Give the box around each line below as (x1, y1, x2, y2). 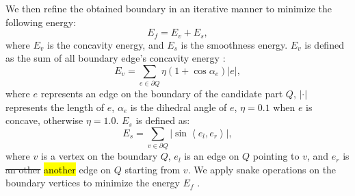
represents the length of (5, 99, 105, 114)
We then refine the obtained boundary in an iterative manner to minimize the (5, 1, 332, 15)
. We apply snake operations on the (187, 162, 337, 176)
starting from (124, 162, 181, 176)
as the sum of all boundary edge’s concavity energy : (5, 51, 226, 65)
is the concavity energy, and (47, 37, 164, 51)
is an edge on (184, 149, 239, 163)
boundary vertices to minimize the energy (5, 175, 180, 190)
